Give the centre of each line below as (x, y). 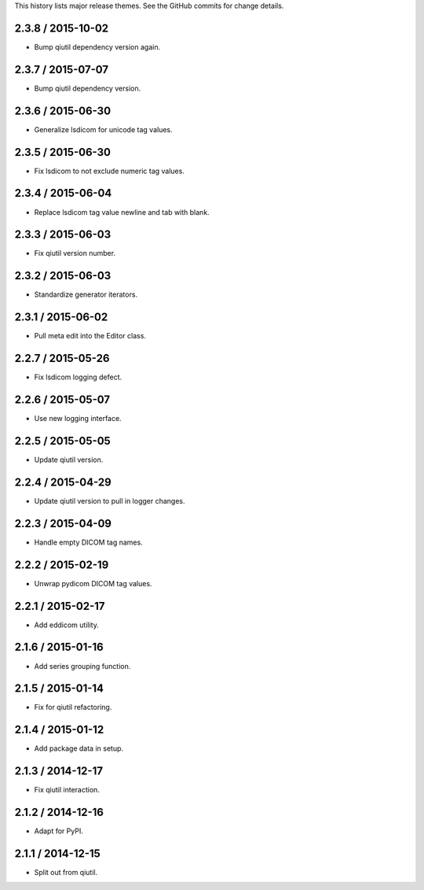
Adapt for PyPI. (59, 831)
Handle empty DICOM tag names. (88, 542)
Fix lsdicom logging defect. (78, 377)
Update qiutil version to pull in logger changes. (110, 500)
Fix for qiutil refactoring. (73, 707)
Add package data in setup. (79, 748)
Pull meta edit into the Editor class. (90, 336)
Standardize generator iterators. (86, 294)
